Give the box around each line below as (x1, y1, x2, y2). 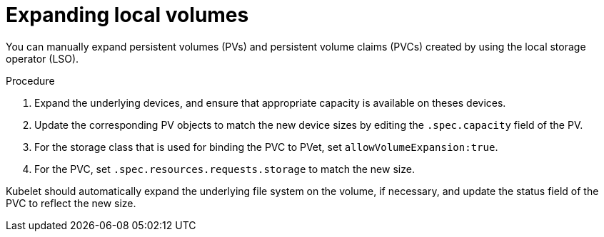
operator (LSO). (6, 52, 79, 65)
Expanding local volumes (6, 3, 249, 27)
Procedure (6, 74, 55, 87)
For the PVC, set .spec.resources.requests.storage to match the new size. (34, 162, 415, 175)
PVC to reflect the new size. (6, 196, 136, 209)
